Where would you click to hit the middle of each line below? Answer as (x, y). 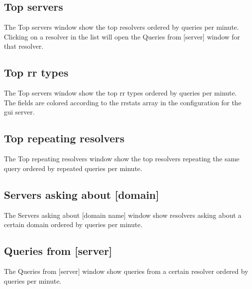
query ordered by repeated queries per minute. (73, 168)
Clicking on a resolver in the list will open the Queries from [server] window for (122, 36)
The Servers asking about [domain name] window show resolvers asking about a (123, 215)
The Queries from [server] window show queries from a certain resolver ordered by (126, 271)
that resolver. (24, 46)
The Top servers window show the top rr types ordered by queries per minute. (120, 93)
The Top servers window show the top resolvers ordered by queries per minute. (121, 27)
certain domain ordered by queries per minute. (73, 224)
